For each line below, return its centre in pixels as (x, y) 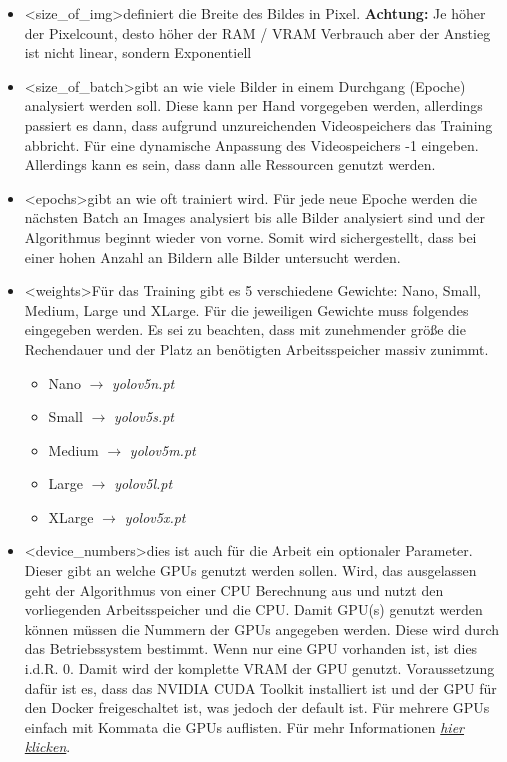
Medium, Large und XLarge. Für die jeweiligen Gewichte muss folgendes (246, 309)
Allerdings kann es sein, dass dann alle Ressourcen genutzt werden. (230, 164)
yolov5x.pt (155, 516)
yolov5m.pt (162, 449)
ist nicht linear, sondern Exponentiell (138, 52)
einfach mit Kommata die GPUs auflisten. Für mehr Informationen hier (244, 726)
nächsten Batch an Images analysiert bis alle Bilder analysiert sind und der (255, 217)
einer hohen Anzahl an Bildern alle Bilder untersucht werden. (212, 256)
